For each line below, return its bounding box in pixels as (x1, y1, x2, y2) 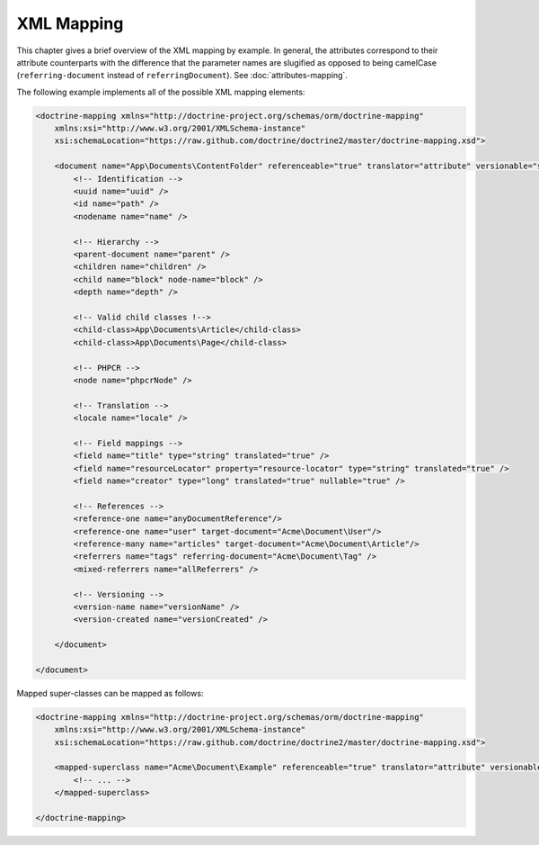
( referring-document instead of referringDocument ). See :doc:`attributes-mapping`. (16, 70, 348, 81)
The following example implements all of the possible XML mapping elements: (16, 86, 305, 97)
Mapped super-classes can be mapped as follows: (16, 688, 204, 698)
